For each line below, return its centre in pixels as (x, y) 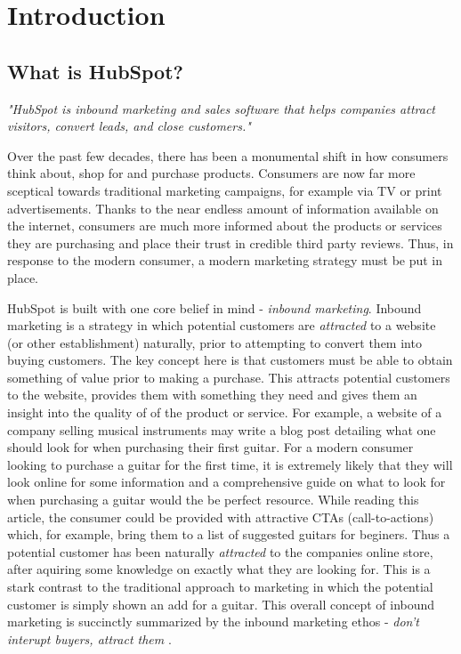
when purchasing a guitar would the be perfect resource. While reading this (213, 500)
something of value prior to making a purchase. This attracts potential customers (229, 377)
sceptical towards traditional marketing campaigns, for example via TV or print (225, 190)
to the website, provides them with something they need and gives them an (212, 395)
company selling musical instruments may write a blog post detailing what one (222, 429)
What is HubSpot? (95, 71)
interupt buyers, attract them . (89, 638)
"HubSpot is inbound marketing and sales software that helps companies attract (221, 108)
